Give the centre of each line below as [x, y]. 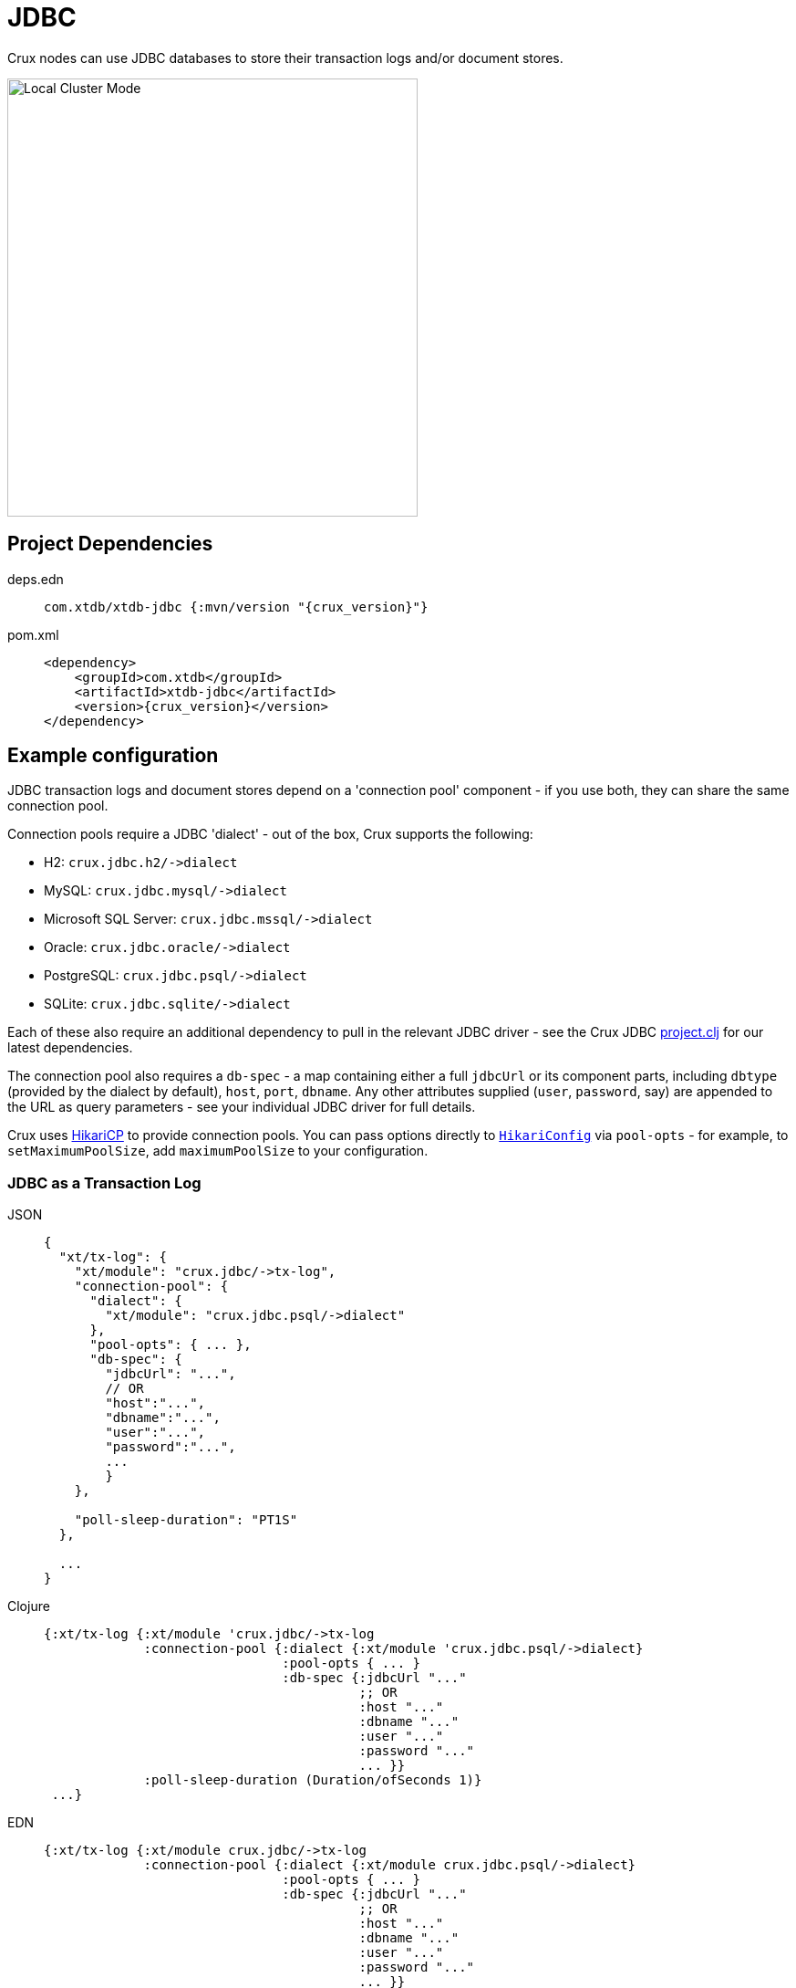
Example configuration [113, 756]
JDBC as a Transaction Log [104, 1182]
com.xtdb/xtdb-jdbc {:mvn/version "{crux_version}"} [236, 607]
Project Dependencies [110, 544]
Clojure [29, 1606]
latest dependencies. [70, 1048]
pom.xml [33, 634]
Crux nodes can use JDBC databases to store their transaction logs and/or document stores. [285, 58]
